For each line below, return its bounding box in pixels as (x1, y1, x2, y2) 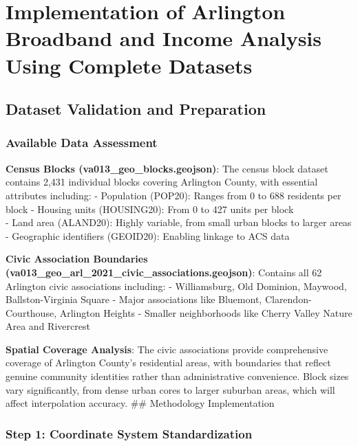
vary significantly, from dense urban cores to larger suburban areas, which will (6, 382, 335, 397)
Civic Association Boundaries (6, 252, 148, 266)
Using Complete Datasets (6, 51, 253, 79)
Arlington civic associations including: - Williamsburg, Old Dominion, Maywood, (6, 278, 347, 293)
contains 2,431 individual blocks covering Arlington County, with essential (6, 175, 318, 189)
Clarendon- (264, 292, 312, 306)
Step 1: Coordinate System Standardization (6, 425, 253, 442)
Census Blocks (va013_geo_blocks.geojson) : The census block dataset (6, 161, 328, 175)
